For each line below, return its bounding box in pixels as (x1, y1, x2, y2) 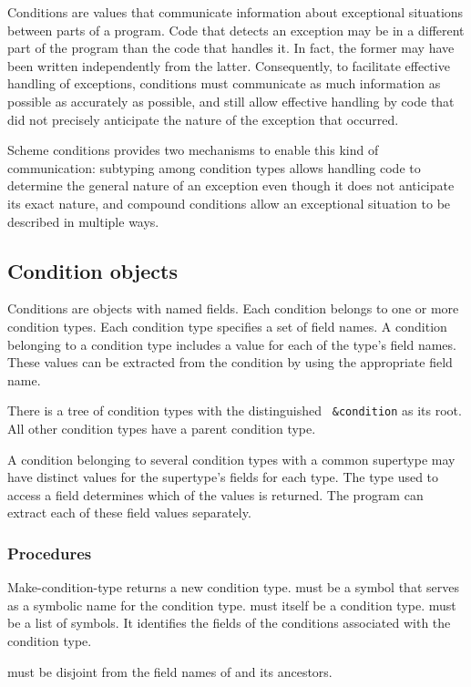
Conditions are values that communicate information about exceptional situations (7, 3, 464, 21)
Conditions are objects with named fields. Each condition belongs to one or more (7, 299, 459, 318)
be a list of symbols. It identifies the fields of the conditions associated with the (7, 613, 451, 632)
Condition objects (7, 256, 178, 284)
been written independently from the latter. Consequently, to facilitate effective (7, 56, 450, 75)
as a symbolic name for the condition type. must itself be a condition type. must (7, 595, 456, 614)
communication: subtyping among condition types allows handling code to (7, 158, 421, 177)
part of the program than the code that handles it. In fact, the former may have (7, 38, 455, 57)
